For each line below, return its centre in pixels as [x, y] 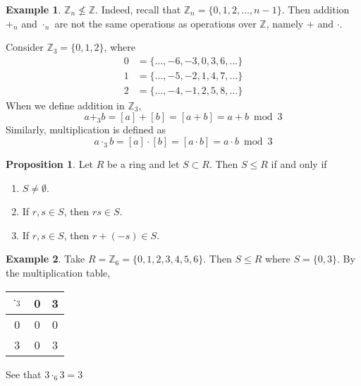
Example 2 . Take [45, 259]
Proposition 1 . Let [50, 164]
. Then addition [316, 9]
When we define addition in [65, 105]
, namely [285, 23]
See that [24, 374]
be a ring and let [143, 164]
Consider [25, 47]
